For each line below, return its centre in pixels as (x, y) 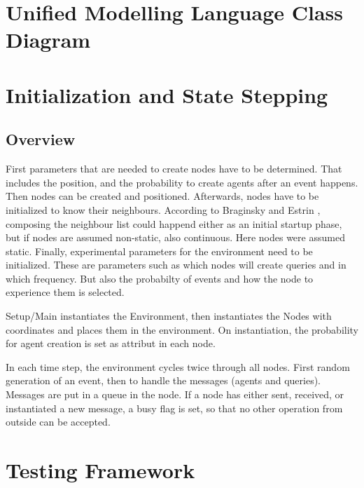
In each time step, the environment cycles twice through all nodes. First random (178, 366)
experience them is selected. (65, 292)
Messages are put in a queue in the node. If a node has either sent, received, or (175, 394)
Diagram (48, 40)
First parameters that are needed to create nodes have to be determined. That (174, 169)
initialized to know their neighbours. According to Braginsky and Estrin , (163, 209)
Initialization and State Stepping (167, 94)
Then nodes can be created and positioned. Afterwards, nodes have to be (162, 196)
